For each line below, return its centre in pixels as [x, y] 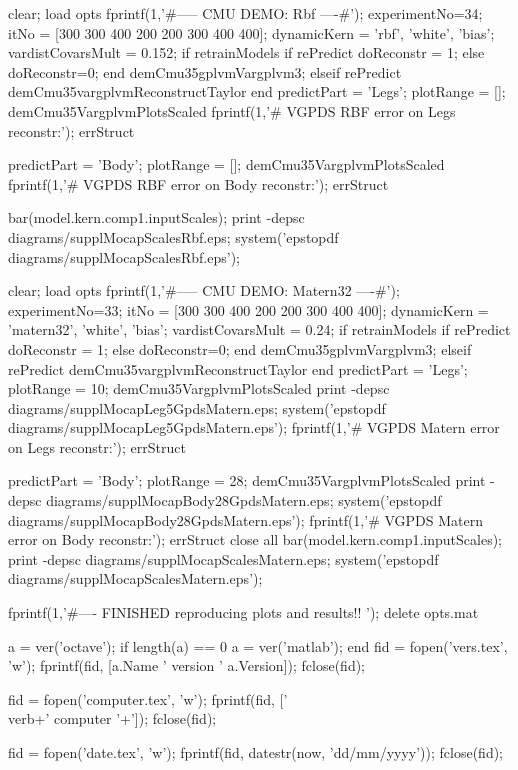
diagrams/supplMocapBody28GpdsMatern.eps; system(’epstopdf [244, 500]
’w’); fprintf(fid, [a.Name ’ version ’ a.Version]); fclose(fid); [187, 665]
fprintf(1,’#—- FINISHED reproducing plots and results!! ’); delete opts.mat [243, 612]
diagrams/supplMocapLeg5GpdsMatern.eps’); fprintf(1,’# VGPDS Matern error [254, 427]
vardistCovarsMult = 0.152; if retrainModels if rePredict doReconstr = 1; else [246, 52]
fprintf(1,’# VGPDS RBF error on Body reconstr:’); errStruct [198, 183]
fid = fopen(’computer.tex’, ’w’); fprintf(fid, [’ [148, 698]
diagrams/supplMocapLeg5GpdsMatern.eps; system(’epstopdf [197, 407]
